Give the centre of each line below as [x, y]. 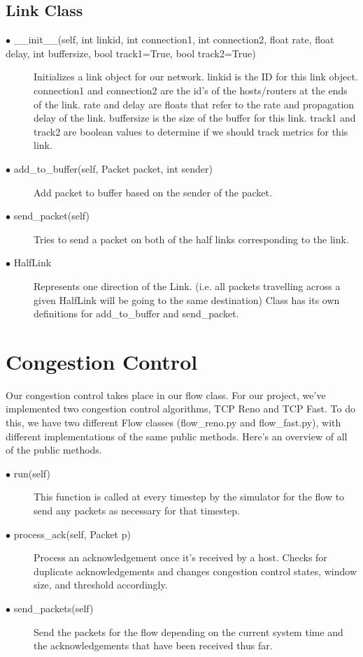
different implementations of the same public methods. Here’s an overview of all [177, 436]
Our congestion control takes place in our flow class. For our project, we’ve [166, 395]
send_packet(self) [51, 216]
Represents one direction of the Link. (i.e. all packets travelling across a [187, 286]
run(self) [32, 473]
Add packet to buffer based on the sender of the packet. [153, 192]
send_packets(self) [54, 608]
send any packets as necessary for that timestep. [137, 510]
